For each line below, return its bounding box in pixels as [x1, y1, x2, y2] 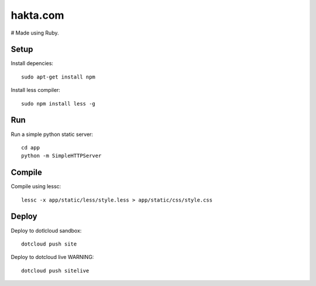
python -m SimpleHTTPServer [21, 152, 102, 159]
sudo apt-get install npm [21, 73, 96, 80]
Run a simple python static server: [11, 131, 94, 138]
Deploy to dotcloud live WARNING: [11, 254, 94, 261]
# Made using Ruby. [11, 29, 59, 36]
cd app [21, 144, 40, 151]
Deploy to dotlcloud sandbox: [11, 227, 82, 234]
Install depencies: [11, 60, 54, 67]
